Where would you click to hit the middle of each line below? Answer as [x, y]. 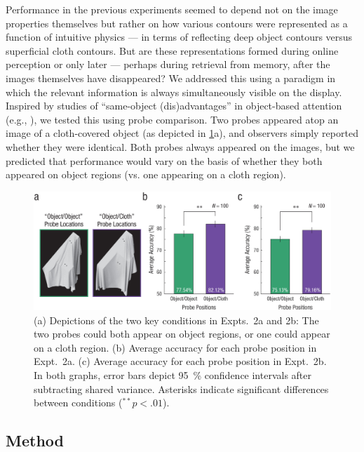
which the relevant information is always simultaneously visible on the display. [174, 92]
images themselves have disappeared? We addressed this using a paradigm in [171, 78]
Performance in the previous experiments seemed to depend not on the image [172, 9]
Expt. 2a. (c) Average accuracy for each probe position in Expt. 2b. [180, 361]
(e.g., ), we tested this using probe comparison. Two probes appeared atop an [172, 119]
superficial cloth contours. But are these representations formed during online [172, 50]
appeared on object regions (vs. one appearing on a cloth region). [146, 174]
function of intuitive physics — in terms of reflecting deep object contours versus [179, 37]
